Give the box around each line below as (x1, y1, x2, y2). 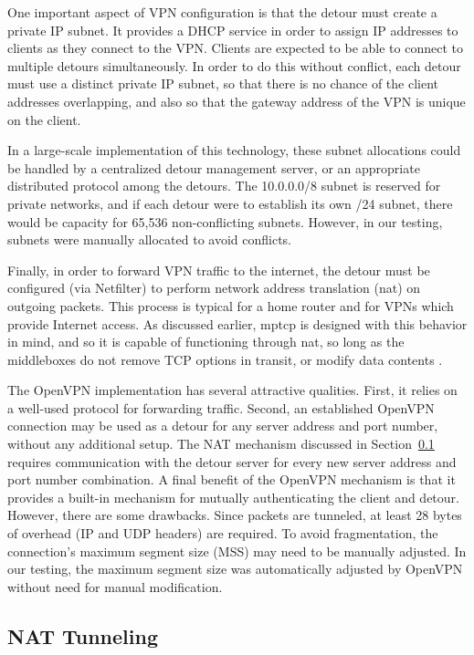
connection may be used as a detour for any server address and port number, (7, 416, 438, 435)
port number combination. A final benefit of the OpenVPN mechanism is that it (7, 470, 456, 489)
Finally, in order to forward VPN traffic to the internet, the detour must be (7, 260, 430, 279)
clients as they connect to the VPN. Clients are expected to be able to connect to (7, 38, 463, 57)
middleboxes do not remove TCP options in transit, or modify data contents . (7, 349, 443, 369)
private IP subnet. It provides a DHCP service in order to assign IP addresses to (7, 20, 458, 39)
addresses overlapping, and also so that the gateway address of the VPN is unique (7, 91, 466, 110)
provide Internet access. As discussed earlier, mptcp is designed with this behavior (7, 314, 468, 333)
